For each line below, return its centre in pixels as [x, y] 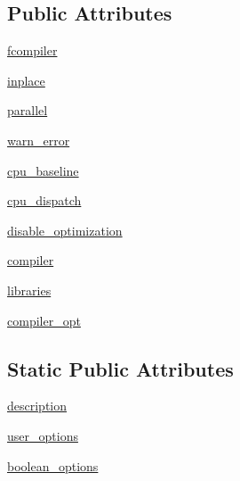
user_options [43, 435]
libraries [29, 290]
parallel [28, 110]
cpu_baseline [43, 170]
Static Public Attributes [120, 368]
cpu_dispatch [44, 200]
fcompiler [32, 50]
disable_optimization [65, 230]
